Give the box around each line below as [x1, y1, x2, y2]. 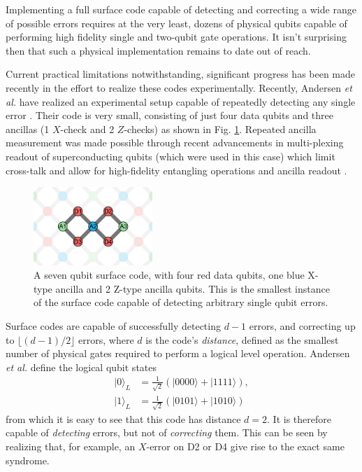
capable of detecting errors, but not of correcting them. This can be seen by [6, 425, 328, 440]
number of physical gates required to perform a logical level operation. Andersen [6, 346, 350, 361]
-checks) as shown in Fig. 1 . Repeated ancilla [124, 121, 317, 136]
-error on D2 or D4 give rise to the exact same [146, 438, 345, 453]
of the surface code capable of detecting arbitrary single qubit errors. [34, 295, 328, 310]
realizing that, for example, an [6, 438, 136, 453]
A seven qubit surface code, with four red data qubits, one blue [34, 268, 305, 282]
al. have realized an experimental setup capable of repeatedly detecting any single [6, 94, 356, 109]
